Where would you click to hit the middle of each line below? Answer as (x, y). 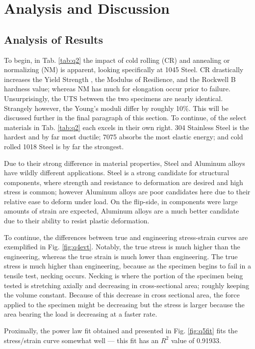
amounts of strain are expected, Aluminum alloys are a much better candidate (122, 211)
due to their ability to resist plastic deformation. (77, 221)
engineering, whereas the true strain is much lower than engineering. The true (121, 256)
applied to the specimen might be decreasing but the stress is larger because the (124, 304)
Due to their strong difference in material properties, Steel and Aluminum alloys (125, 163)
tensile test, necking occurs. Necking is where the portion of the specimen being (124, 276)
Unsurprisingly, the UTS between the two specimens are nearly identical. (114, 98)
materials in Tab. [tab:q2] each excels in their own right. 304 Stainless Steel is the (127, 127)
